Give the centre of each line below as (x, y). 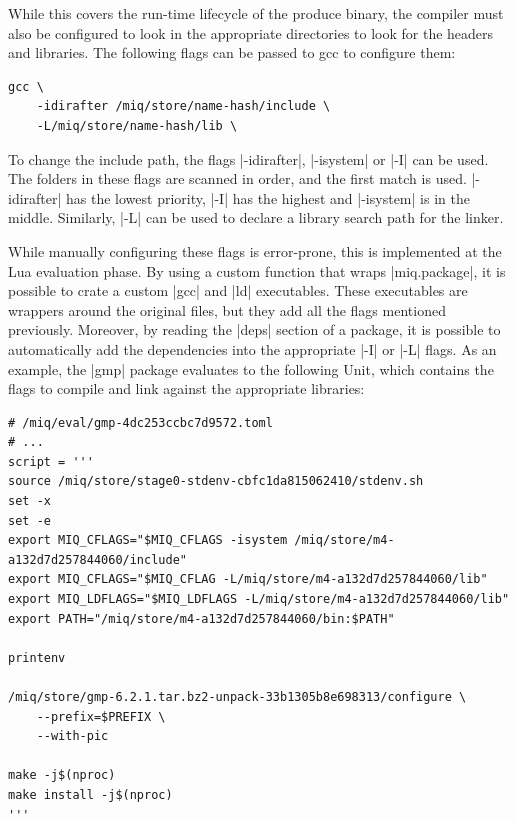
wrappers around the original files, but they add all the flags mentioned (227, 309)
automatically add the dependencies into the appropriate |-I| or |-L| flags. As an (252, 348)
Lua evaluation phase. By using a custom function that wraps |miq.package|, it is (257, 270)
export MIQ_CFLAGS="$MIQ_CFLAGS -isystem (148, 540)
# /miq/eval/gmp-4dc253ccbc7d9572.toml (140, 422)
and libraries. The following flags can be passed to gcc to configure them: (232, 52)
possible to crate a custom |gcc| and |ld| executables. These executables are (238, 290)
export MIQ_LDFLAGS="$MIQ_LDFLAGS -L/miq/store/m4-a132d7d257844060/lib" (259, 599)
